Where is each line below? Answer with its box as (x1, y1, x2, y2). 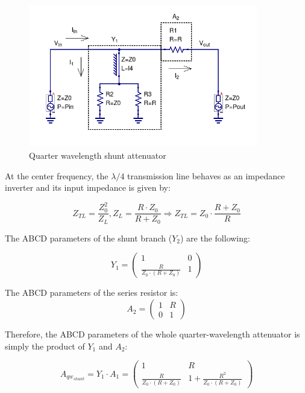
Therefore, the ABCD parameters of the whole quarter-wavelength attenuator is (5, 328, 300, 340)
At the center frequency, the (5, 169, 108, 182)
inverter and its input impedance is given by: (5, 181, 171, 194)
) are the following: (180, 231, 250, 244)
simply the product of (5, 339, 85, 352)
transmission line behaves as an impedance (127, 169, 285, 182)
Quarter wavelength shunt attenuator (29, 149, 166, 162)
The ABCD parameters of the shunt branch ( (5, 231, 172, 244)
